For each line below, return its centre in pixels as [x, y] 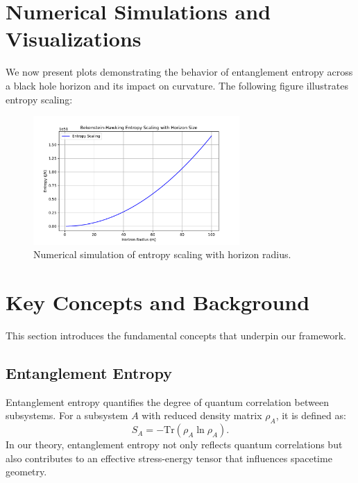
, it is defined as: [311, 415]
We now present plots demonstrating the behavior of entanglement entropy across [179, 72]
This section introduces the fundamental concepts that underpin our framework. [176, 335]
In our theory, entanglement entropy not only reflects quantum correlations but [174, 444]
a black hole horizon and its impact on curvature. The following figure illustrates [177, 85]
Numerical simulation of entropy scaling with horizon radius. [162, 254]
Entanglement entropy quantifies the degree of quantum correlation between [167, 401]
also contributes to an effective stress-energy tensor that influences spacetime [169, 458]
